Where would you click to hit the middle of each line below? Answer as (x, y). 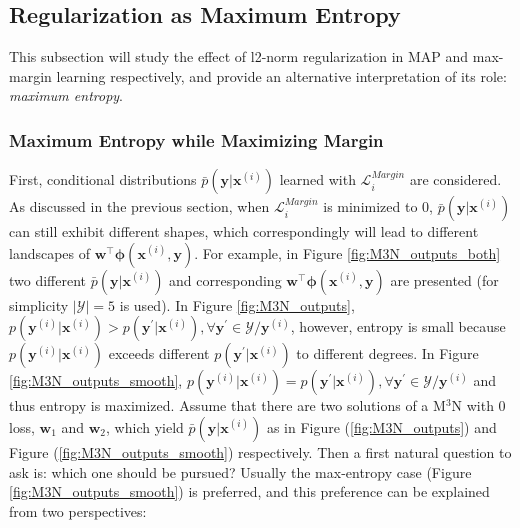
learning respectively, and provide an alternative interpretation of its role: (281, 75)
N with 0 (478, 405)
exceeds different (159, 353)
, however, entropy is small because (398, 326)
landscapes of (50, 252)
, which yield (145, 426)
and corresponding (225, 279)
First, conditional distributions (103, 179)
